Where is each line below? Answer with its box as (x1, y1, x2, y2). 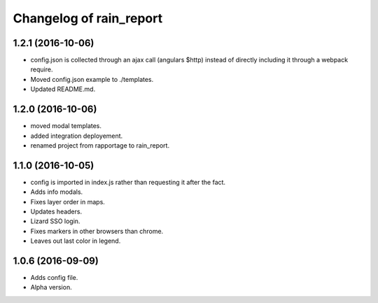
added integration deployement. (30, 132, 123, 140)
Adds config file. (30, 274, 78, 282)
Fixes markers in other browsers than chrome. (30, 227, 164, 235)
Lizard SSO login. (30, 217, 80, 225)
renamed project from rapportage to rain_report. (30, 141, 170, 150)
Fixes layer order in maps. (30, 197, 105, 206)
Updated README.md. (30, 85, 96, 94)
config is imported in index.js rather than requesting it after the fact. (30, 178, 226, 186)
